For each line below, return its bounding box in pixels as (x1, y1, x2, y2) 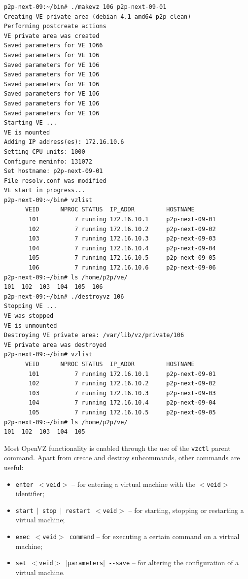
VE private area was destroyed (4, 341, 106, 348)
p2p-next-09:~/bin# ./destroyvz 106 (4, 293, 124, 300)
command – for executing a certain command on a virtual (69, 531, 240, 542)
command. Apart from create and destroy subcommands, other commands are (4, 452, 240, 463)
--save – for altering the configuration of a (108, 557, 239, 568)
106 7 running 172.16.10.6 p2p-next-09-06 (29, 264, 216, 272)
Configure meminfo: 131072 (4, 158, 92, 165)
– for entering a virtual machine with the (71, 478, 195, 489)
